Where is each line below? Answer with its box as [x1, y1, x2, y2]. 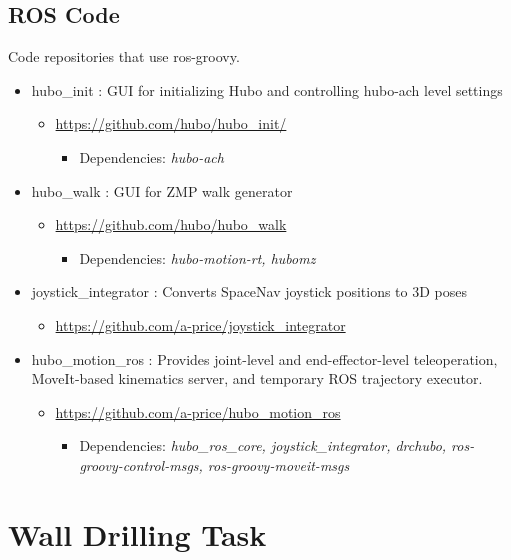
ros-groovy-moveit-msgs [207, 454, 350, 475]
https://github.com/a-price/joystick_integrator [55, 314, 346, 335]
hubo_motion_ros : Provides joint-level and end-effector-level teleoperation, [31, 348, 498, 369]
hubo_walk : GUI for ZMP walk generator [31, 180, 293, 201]
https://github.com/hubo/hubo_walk [55, 214, 287, 235]
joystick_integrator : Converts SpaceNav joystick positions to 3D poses [31, 281, 468, 302]
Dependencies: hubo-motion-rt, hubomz [79, 247, 316, 268]
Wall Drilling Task [8, 513, 267, 554]
